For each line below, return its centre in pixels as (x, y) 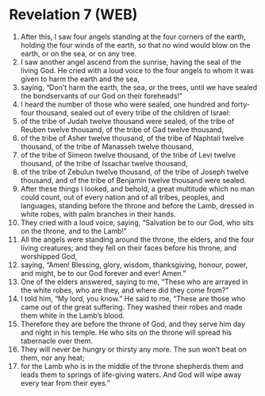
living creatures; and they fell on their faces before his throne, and (129, 247)
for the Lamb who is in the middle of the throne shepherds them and (132, 366)
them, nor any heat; (52, 357)
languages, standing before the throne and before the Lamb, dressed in (137, 205)
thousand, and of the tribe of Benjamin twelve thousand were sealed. (133, 180)
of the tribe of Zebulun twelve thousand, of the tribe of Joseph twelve (134, 172)
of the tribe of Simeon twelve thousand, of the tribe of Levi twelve (128, 155)
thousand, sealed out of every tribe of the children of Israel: (133, 112)
